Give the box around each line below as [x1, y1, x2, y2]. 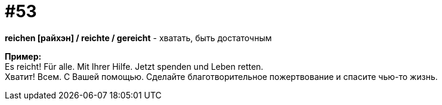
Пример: [5, 51, 42, 61]
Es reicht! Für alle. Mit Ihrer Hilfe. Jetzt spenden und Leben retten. [5, 61, 264, 72]
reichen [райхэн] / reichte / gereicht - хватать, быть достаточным [5, 32, 272, 43]
